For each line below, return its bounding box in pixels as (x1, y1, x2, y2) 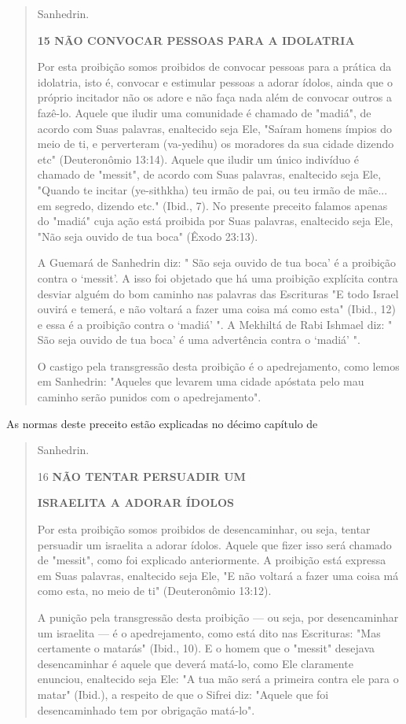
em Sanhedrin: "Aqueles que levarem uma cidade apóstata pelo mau (37, 373, 364, 390)
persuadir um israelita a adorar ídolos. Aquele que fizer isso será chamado (37, 536, 392, 552)
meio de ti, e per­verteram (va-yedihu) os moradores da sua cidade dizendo (37, 135, 394, 152)
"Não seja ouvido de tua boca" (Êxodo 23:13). (37, 227, 258, 244)
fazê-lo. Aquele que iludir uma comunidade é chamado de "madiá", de (37, 104, 371, 120)
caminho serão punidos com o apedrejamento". (37, 389, 262, 405)
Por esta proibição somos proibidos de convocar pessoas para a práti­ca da (37, 58, 392, 75)
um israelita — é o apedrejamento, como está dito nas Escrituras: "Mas (37, 624, 381, 641)
